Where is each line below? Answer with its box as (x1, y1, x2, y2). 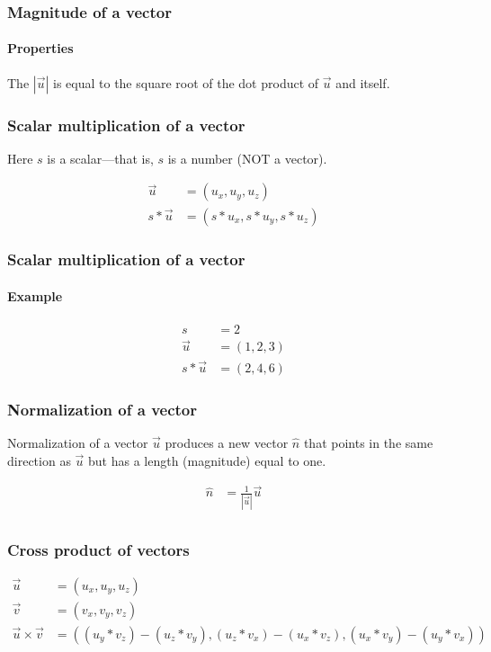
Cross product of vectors (7, 538, 190, 560)
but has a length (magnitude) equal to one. (88, 451, 326, 469)
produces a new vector (165, 433, 289, 451)
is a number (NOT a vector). (167, 148, 327, 167)
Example (7, 286, 63, 305)
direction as (7, 451, 71, 469)
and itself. (335, 73, 390, 92)
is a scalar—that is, (47, 148, 154, 167)
